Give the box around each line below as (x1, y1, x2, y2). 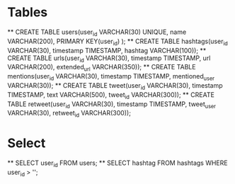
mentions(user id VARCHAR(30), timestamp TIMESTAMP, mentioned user (7, 72, 214, 82)
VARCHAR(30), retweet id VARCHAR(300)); (7, 109, 131, 119)
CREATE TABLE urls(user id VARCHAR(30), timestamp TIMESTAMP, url (7, 54, 211, 64)
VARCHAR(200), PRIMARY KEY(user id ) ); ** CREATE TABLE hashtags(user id (7, 37, 228, 47)
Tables (7, 4, 48, 21)
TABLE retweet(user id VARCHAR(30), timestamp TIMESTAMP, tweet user (7, 100, 216, 110)
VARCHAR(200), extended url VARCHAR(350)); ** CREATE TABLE (7, 63, 196, 73)
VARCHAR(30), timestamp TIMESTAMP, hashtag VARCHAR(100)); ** (7, 46, 207, 54)
